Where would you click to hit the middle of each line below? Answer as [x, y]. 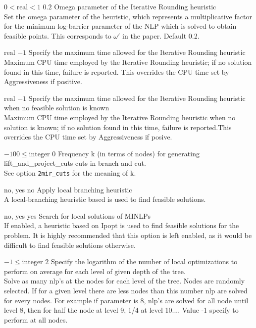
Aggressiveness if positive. [43, 81]
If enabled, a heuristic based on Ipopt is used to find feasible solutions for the [122, 225]
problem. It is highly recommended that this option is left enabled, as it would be [128, 235]
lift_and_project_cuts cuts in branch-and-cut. [75, 163]
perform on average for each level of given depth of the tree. [95, 271]
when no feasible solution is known [57, 108]
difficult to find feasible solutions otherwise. [70, 245]
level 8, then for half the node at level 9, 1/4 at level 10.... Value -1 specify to [121, 310]
